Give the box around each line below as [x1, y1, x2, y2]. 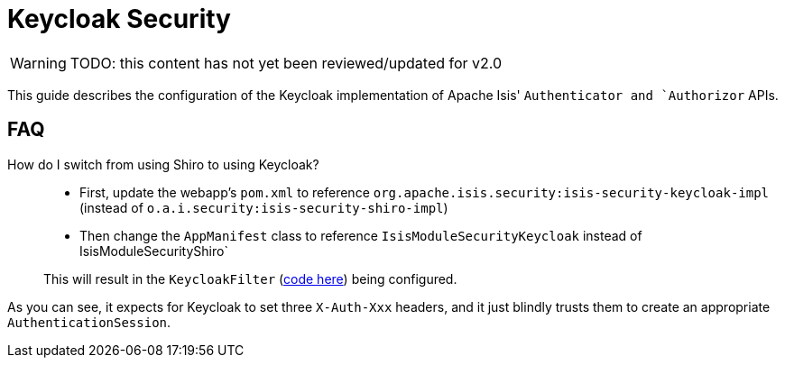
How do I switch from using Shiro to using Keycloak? [7, 156, 319, 172]
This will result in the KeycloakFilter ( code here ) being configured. [43, 270, 457, 287]
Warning [10, 53, 67, 72]
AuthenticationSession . [7, 314, 171, 330]
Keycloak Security [7, 4, 231, 34]
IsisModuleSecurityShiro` [79, 242, 228, 259]
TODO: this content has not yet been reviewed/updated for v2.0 [69, 53, 503, 72]
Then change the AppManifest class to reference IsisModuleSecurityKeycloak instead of [79, 227, 642, 243]
